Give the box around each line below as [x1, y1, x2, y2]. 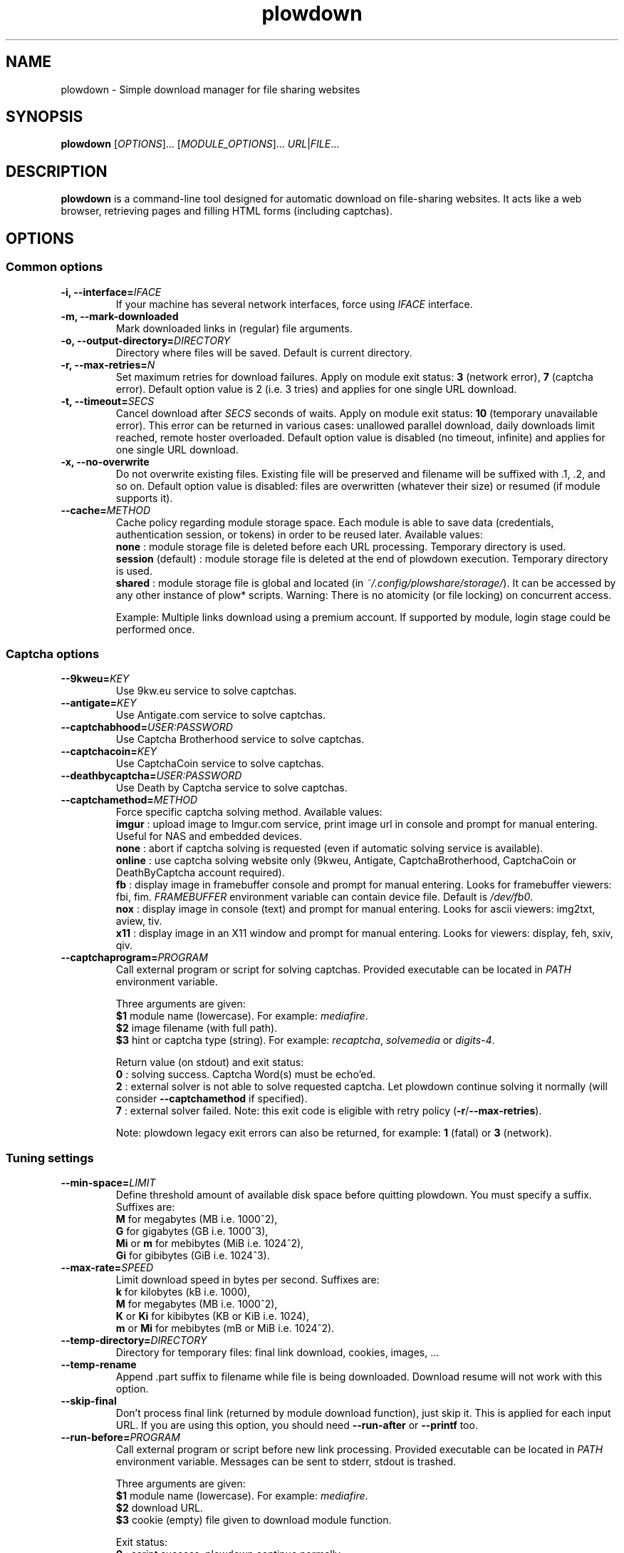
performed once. [115, 622, 195, 635]
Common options [6, 260, 103, 275]
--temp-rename [61, 1358, 137, 1370]
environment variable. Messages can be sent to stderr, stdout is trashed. [115, 1455, 457, 1467]
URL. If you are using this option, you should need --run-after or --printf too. [115, 1419, 478, 1431]
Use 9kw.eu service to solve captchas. [115, 685, 297, 697]
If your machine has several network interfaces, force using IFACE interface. [115, 297, 473, 310]
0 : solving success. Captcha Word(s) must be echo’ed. [115, 1068, 375, 1081]
